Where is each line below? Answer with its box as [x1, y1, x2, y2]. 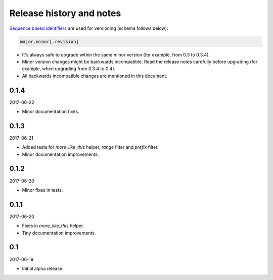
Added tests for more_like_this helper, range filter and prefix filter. [22, 144, 159, 150]
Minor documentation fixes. [22, 108, 79, 115]
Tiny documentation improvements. [22, 230, 96, 236]
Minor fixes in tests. [22, 187, 63, 193]
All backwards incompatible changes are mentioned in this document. [22, 73, 168, 79]
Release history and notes [9, 8, 121, 19]
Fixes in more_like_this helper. [22, 222, 84, 229]
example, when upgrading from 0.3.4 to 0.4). [22, 66, 116, 72]
